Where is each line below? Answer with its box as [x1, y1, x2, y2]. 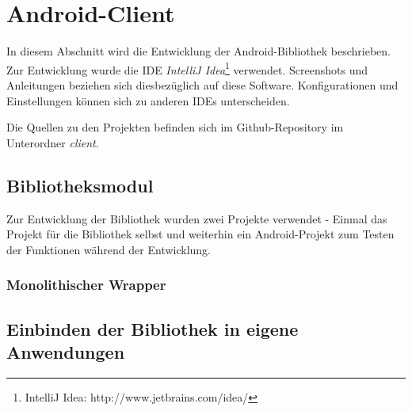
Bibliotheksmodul [6, 173, 154, 197]
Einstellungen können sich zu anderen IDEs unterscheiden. [6, 92, 290, 108]
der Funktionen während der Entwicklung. [6, 241, 212, 257]
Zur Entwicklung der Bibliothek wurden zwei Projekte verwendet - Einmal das [6, 210, 387, 226]
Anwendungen [6, 339, 125, 363]
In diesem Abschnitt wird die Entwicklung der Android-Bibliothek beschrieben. [6, 43, 391, 59]
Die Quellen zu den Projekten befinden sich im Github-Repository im [6, 119, 344, 135]
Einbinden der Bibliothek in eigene [6, 316, 299, 341]
